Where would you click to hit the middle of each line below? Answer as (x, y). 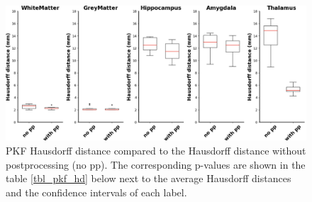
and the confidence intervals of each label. (96, 192)
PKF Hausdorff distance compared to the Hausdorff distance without (156, 151)
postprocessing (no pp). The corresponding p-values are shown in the (156, 164)
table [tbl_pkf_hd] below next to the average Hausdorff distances (149, 178)
